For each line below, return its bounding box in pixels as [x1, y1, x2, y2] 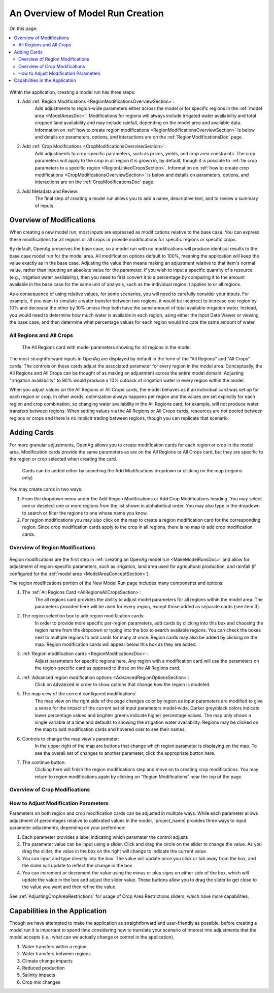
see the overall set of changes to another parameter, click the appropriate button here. [35, 750, 216, 756]
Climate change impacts [22, 957, 73, 964]
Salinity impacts [22, 972, 56, 978]
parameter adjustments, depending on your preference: [9, 825, 126, 831]
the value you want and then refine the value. [22, 884, 117, 890]
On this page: [9, 25, 38, 32]
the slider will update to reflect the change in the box [22, 863, 132, 869]
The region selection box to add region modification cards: [22, 613, 145, 619]
